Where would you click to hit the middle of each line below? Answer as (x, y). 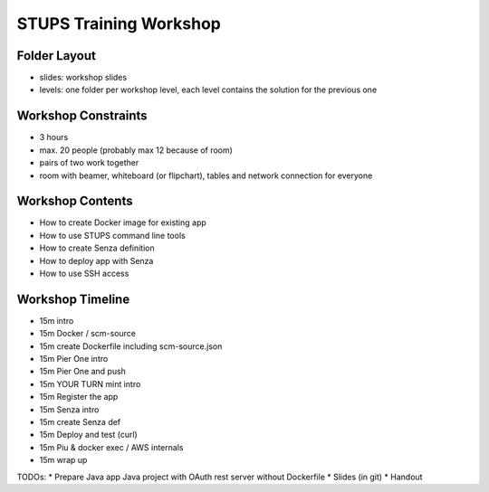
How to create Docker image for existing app (123, 222)
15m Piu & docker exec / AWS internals (111, 447)
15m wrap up (63, 460)
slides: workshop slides (83, 78)
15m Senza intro (69, 409)
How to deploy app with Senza (96, 260)
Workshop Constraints (82, 116)
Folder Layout (57, 56)
